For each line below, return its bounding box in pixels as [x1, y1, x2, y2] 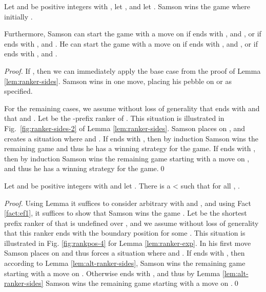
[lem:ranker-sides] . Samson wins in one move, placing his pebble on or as [4, 75, 232, 86]
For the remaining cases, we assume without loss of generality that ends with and [4, 102, 260, 113]
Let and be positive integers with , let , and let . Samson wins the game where [4, 1, 251, 11]
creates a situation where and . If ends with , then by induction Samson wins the [4, 133, 258, 143]
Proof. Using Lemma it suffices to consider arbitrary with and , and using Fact [4, 197, 251, 208]
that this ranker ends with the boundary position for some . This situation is [4, 227, 245, 238]
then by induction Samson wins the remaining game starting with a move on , [4, 153, 250, 163]
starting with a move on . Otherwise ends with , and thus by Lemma [4, 267, 220, 278]
